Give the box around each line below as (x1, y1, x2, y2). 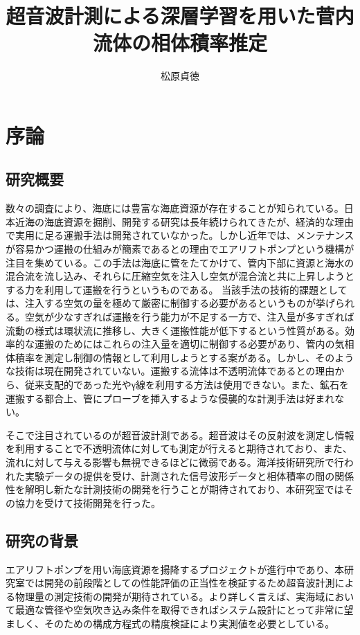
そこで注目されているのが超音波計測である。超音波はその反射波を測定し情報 (6, 427, 354, 442)
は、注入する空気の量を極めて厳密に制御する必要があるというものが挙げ (6, 296, 335, 310)
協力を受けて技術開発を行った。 (15, 495, 161, 510)
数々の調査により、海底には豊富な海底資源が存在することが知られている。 (6, 201, 344, 215)
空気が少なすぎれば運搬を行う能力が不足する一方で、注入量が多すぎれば (24, 310, 354, 324)
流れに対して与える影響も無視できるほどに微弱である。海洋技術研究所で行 (6, 454, 344, 469)
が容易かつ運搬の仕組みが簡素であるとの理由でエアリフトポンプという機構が (6, 242, 354, 256)
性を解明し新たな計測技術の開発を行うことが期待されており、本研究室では (6, 482, 344, 497)
